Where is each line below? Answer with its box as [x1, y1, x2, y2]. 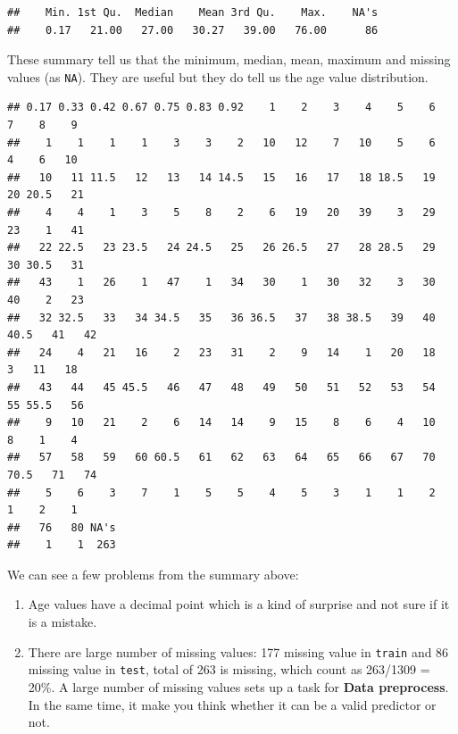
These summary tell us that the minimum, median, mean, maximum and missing [7, 50, 451, 69]
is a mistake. [28, 613, 97, 631]
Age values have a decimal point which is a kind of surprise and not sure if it [28, 595, 450, 613]
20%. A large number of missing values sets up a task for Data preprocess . [28, 677, 449, 696]
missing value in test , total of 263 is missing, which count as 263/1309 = [28, 660, 430, 679]
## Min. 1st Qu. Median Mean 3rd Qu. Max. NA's [7, 6, 379, 19]
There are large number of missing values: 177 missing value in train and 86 [28, 642, 449, 661]
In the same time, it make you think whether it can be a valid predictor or [28, 695, 437, 713]
